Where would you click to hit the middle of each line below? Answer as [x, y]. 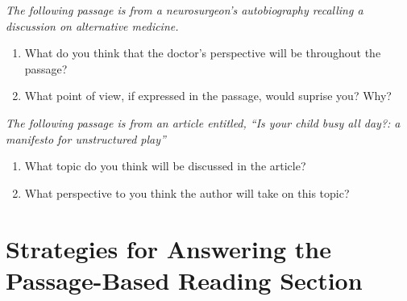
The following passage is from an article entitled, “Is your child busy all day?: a [203, 122]
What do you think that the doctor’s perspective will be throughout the [203, 53]
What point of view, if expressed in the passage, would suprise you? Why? [208, 96]
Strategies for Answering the [168, 248]
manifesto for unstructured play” [86, 138]
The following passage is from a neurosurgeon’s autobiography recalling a [185, 10]
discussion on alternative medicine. [92, 25]
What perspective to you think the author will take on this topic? [187, 192]
